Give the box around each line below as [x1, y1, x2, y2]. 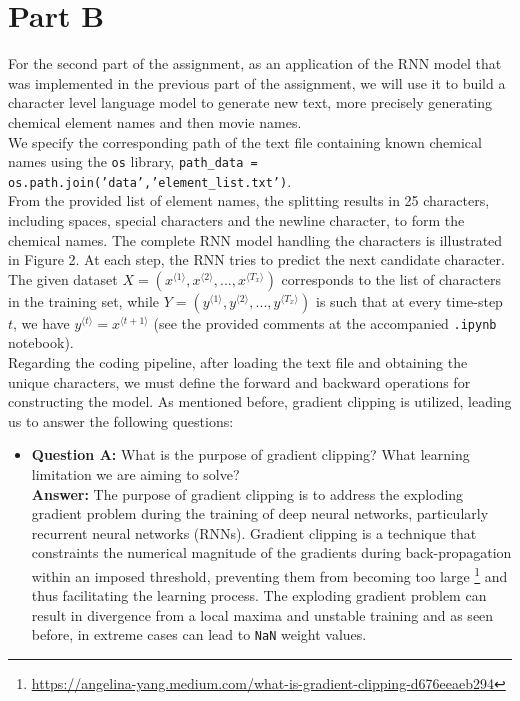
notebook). [8, 332, 74, 353]
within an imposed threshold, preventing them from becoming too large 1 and [31, 562, 508, 586]
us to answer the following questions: [8, 410, 234, 431]
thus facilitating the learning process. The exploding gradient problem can [31, 585, 487, 606]
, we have [13, 312, 70, 333]
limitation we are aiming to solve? [31, 464, 240, 484]
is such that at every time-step [315, 290, 503, 311]
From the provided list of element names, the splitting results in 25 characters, [8, 190, 490, 211]
